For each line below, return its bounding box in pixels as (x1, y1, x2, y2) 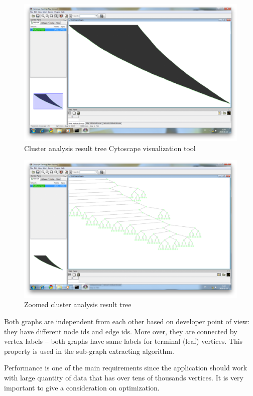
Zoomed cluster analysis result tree (24, 299, 132, 310)
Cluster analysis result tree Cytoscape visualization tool (24, 143, 196, 153)
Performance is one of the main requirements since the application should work (4, 362, 247, 373)
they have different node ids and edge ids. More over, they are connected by (4, 326, 237, 336)
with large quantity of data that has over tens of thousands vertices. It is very (4, 372, 243, 382)
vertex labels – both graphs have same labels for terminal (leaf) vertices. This (4, 336, 243, 346)
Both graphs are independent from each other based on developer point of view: (4, 316, 250, 326)
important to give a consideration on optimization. (4, 382, 160, 392)
